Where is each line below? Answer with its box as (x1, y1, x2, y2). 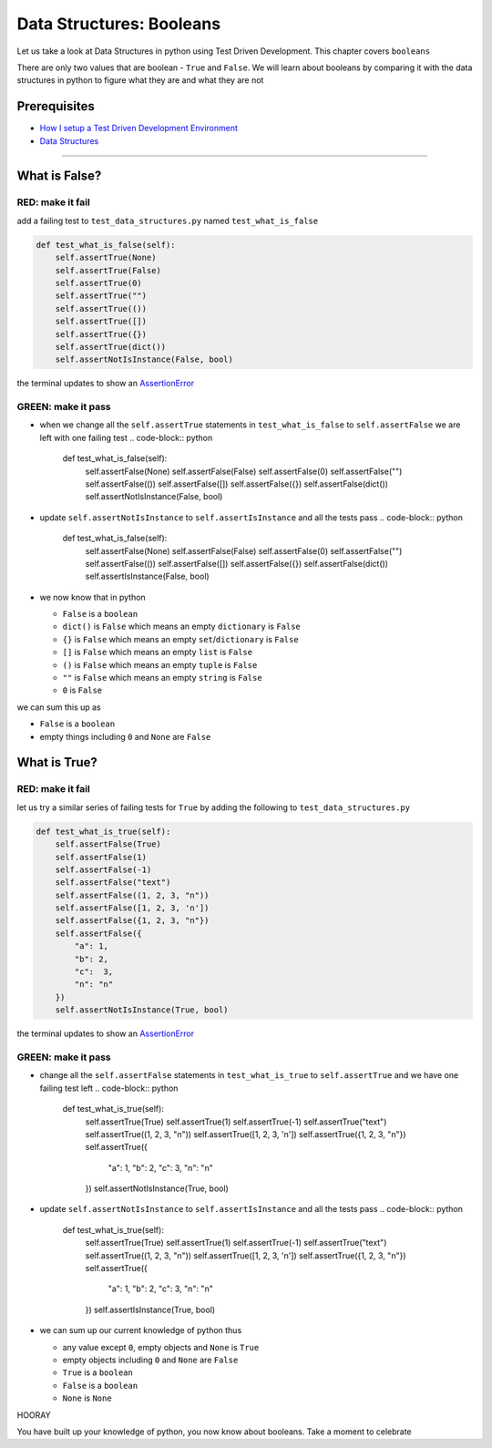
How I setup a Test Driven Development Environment (39, 123, 239, 134)
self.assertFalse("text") (55, 878, 171, 888)
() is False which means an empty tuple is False (62, 659, 258, 670)
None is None (62, 1392, 113, 1403)
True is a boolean (62, 1367, 134, 1378)
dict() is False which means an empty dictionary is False (62, 621, 301, 632)
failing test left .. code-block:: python (39, 1083, 179, 1094)
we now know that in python (39, 591, 146, 602)
